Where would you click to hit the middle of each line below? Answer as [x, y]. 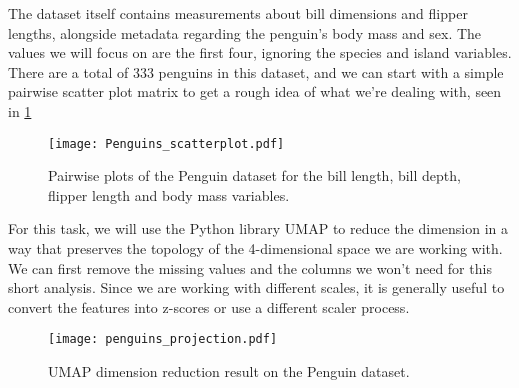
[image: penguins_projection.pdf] [163, 339]
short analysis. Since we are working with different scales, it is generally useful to [256, 287]
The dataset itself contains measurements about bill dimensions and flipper [238, 13]
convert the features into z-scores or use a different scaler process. [209, 306]
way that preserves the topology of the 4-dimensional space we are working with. [255, 248]
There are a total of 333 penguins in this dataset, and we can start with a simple [256, 71]
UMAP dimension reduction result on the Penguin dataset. [229, 371]
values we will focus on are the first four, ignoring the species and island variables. [260, 52]
